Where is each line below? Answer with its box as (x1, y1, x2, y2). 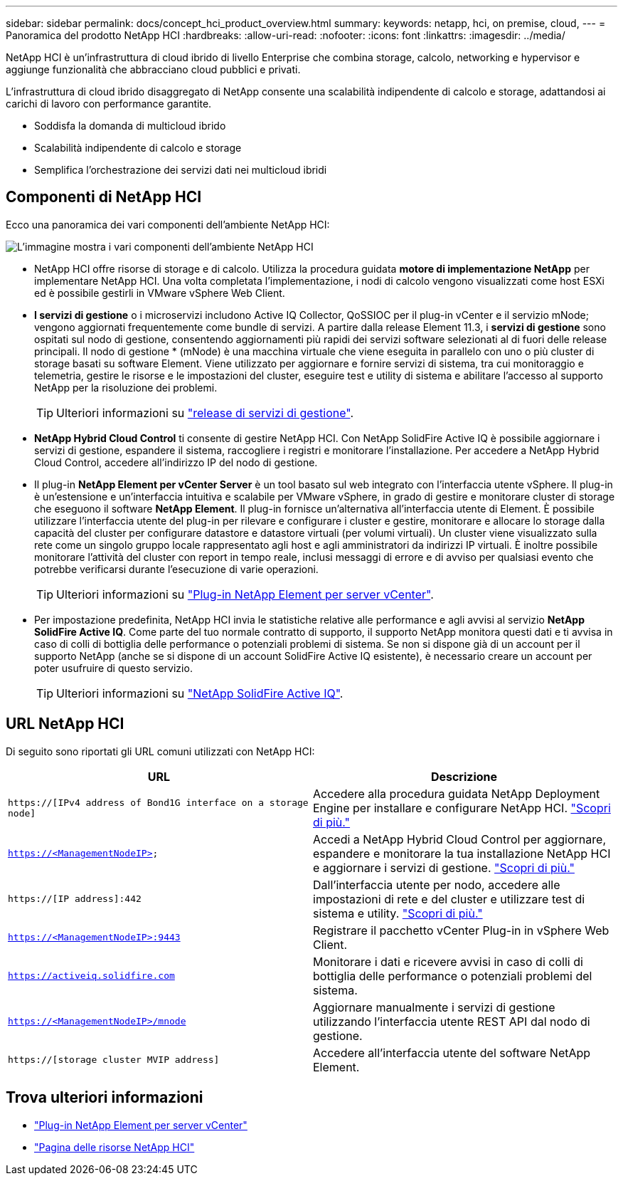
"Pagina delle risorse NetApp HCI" (34, 1140, 195, 1153)
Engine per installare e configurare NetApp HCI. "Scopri (313, 800, 611, 815)
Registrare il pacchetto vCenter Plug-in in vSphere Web (313, 923, 609, 938)
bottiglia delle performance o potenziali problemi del (313, 968, 592, 983)
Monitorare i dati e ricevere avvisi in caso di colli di (313, 954, 583, 969)
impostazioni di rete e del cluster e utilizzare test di (313, 891, 585, 906)
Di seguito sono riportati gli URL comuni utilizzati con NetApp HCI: (6, 745, 315, 757)
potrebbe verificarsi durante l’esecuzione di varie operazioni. (34, 562, 319, 575)
